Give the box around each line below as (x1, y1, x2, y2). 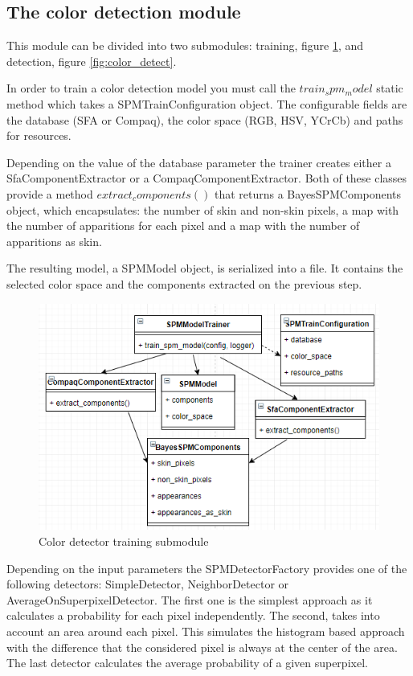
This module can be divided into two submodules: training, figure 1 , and (6, 37, 364, 54)
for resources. (6, 127, 72, 144)
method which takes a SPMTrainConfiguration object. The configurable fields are (6, 95, 407, 112)
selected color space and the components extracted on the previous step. (6, 275, 362, 292)
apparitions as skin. (6, 232, 102, 249)
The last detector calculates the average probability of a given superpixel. (6, 654, 368, 671)
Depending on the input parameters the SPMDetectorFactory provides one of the (6, 559, 407, 576)
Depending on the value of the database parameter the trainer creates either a (6, 154, 391, 170)
